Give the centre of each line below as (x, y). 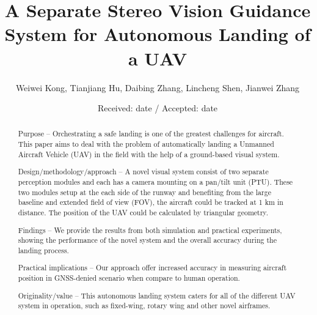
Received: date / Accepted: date (158, 108)
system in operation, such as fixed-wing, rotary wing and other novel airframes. (144, 306)
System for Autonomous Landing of (158, 34)
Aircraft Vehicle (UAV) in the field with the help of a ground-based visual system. (149, 154)
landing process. (43, 250)
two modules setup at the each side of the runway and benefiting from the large (144, 192)
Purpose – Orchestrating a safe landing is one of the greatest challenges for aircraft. (151, 134)
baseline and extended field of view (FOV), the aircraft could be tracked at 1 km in (151, 202)
